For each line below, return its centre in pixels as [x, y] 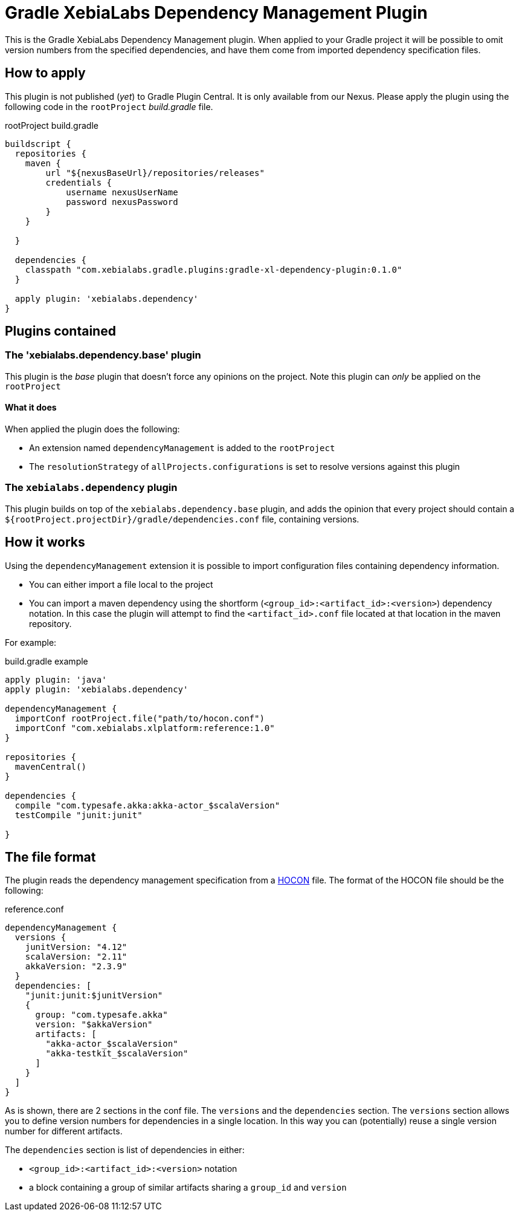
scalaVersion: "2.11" [76, 957]
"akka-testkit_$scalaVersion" [117, 1054]
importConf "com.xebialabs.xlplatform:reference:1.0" [145, 728]
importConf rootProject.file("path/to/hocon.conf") [140, 718]
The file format [50, 857]
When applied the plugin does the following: [92, 429]
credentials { [79, 182]
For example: [31, 642]
